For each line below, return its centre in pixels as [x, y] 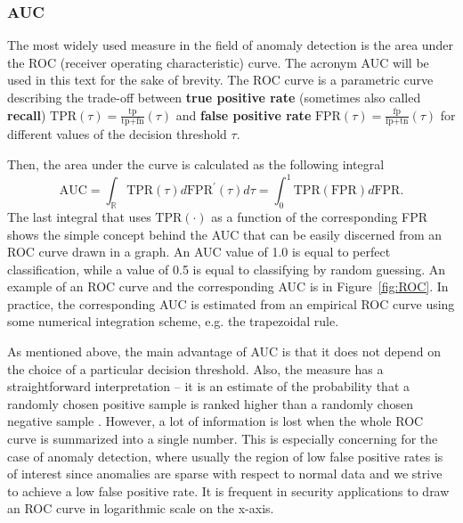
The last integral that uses [79, 216]
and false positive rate [244, 114]
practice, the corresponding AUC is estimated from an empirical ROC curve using [231, 303]
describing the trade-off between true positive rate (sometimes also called [214, 97]
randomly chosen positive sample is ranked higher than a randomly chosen [210, 403]
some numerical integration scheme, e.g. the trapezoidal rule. [173, 321]
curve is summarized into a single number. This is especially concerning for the [223, 439]
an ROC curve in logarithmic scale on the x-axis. [141, 508]
